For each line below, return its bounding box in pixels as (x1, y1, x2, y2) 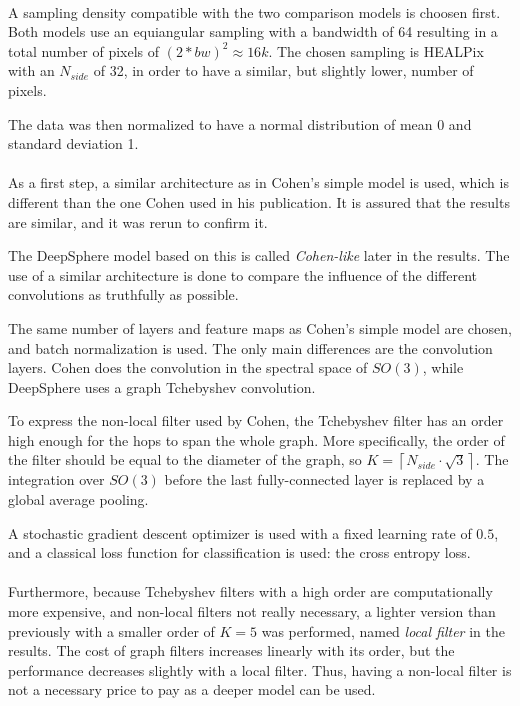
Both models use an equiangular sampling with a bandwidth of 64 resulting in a (8, 21, 498, 42)
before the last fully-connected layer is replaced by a (164, 469, 485, 490)
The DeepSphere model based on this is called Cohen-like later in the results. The (8, 245, 510, 266)
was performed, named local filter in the (261, 620, 505, 641)
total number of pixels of (8, 40, 160, 61)
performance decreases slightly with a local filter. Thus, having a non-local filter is (8, 659, 512, 680)
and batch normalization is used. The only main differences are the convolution (8, 337, 493, 358)
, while (422, 357, 464, 378)
